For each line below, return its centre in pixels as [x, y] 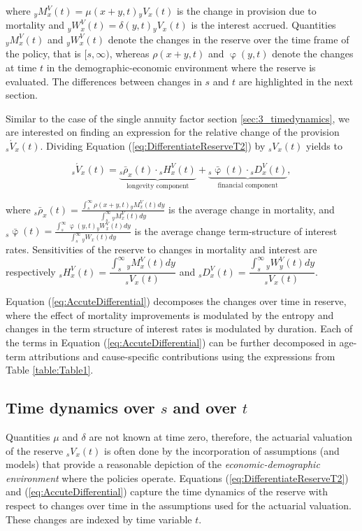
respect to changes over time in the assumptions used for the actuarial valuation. [179, 505]
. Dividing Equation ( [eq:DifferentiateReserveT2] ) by [153, 145]
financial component [248, 185]
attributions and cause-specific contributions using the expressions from [182, 356]
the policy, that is [43, 54]
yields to [324, 145]
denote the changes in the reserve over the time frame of [229, 39]
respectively [31, 271]
